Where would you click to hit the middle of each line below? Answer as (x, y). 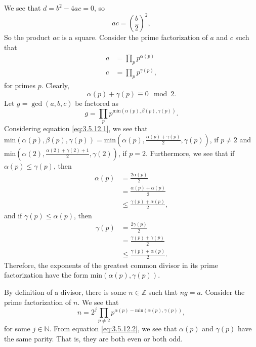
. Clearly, (55, 85)
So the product (27, 37)
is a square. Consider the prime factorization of (135, 37)
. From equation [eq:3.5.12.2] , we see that (113, 329)
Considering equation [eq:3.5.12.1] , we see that (76, 128)
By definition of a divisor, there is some (65, 292)
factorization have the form (46, 275)
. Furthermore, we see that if (190, 153)
